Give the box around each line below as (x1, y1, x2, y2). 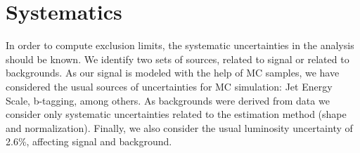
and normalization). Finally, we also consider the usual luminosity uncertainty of (6, 120, 353, 135)
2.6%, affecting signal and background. (6, 134, 172, 149)
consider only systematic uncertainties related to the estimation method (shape (6, 107, 347, 121)
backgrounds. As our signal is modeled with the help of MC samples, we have (6, 65, 340, 80)
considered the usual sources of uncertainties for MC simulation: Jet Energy (6, 79, 333, 93)
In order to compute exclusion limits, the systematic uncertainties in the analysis (6, 38, 354, 53)
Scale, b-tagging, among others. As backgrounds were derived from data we (6, 93, 330, 107)
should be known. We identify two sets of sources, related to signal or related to (6, 51, 349, 66)
